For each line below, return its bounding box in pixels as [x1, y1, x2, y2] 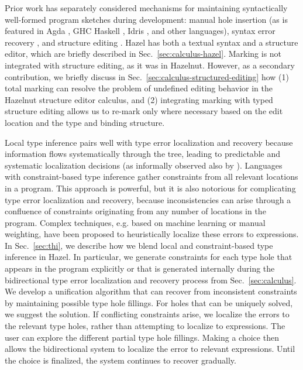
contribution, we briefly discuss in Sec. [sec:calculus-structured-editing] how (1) [5, 70, 289, 83]
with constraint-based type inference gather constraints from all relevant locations [5, 170, 298, 183]
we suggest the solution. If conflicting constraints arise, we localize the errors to [5, 308, 290, 320]
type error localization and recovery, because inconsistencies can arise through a [5, 193, 291, 205]
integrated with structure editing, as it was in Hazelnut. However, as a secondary [5, 59, 295, 71]
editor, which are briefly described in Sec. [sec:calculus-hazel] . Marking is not [5, 47, 282, 60]
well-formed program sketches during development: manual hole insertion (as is [5, 13, 288, 25]
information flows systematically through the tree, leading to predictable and [5, 148, 280, 160]
